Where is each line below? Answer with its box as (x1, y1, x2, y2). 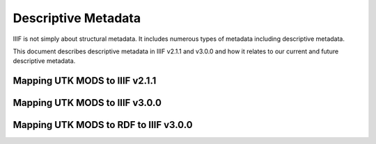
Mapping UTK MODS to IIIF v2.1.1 (13, 75, 157, 87)
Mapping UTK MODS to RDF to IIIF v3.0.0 (13, 119, 193, 131)
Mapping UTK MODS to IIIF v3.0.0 (13, 97, 162, 109)
